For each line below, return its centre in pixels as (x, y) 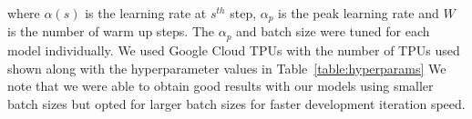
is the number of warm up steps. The (111, 31)
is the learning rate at (146, 13)
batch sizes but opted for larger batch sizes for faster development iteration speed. (236, 103)
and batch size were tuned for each (333, 31)
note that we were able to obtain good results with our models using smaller (221, 86)
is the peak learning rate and (359, 13)
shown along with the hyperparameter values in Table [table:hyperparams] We (227, 68)
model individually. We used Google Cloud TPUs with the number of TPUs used (234, 50)
